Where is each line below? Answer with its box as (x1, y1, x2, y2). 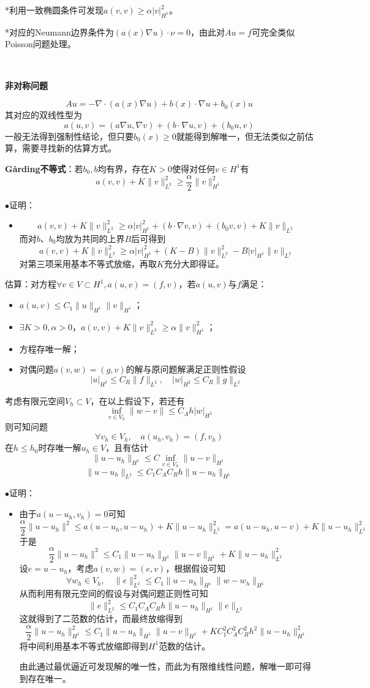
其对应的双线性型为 (5, 108, 82, 121)
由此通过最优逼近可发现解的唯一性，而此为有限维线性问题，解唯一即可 (19, 660, 303, 673)
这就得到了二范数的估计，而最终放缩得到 (19, 612, 183, 625)
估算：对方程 (5, 278, 56, 290)
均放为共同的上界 (56, 232, 125, 244)
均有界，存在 (97, 162, 149, 175)
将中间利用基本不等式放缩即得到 (19, 639, 148, 652)
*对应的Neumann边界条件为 (5, 25, 114, 38)
